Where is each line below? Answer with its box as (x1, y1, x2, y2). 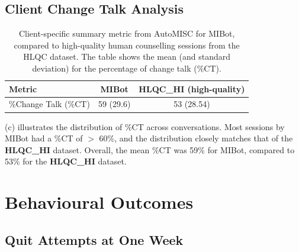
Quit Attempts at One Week (5, 230, 184, 248)
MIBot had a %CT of (5, 132, 83, 144)
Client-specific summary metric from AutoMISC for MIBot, (18, 27, 235, 40)
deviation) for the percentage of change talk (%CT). (32, 62, 221, 74)
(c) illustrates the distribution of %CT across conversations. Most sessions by (5, 120, 285, 133)
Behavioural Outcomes (5, 190, 194, 214)
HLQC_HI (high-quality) (139, 82, 245, 95)
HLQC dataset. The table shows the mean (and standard (23, 50, 231, 63)
